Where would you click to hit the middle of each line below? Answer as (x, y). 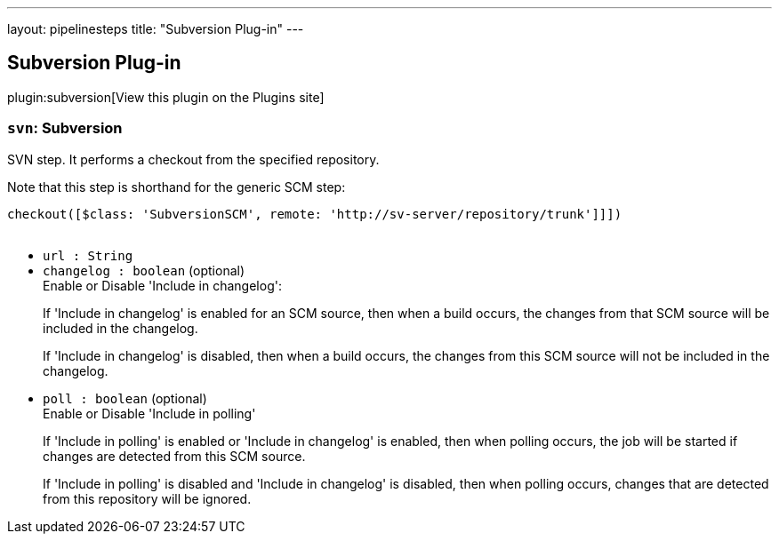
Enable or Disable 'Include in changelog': (162, 285)
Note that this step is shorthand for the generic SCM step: (177, 187)
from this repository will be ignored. (147, 498)
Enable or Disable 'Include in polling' (149, 413)
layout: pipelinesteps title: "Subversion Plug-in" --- (156, 29)
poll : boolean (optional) (125, 398)
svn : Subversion (65, 128)
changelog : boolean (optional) (144, 270)
